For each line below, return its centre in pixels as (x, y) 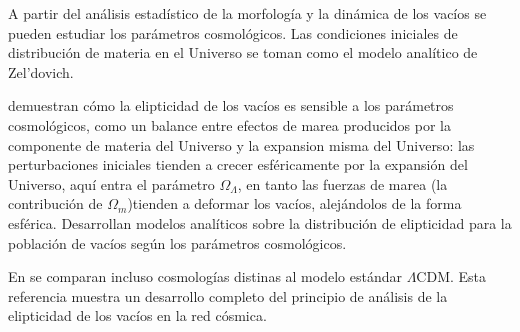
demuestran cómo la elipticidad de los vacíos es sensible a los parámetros (231, 105)
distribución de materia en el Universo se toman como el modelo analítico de (243, 52)
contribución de (55, 203)
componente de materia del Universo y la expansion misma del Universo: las (241, 144)
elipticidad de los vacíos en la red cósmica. (137, 315)
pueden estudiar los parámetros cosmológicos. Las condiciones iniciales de (233, 32)
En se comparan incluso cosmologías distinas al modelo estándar (205, 276)
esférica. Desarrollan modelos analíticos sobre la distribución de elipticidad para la (260, 222)
